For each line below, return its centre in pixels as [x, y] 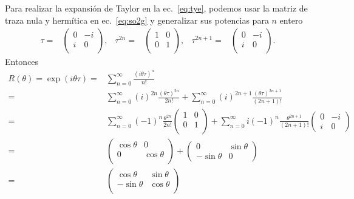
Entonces [22, 62]
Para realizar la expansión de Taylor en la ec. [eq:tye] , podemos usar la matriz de [156, 8]
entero [291, 20]
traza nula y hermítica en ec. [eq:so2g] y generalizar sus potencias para [137, 20]
